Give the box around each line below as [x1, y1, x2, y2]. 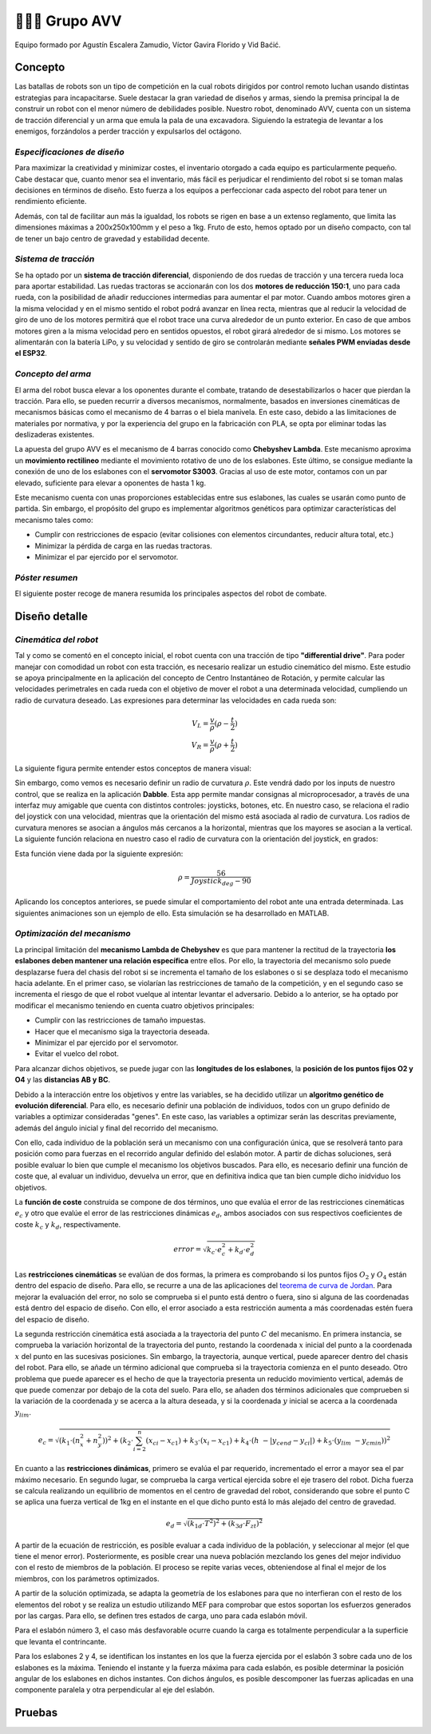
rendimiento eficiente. [14, 197, 87, 206]
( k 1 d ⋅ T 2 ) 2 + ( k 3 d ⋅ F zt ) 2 [187, 1517, 263, 1530]
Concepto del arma [14, 369, 92, 380]
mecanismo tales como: [14, 515, 93, 524]
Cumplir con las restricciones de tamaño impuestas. [34, 1015, 206, 1025]
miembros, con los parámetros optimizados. [14, 1573, 160, 1583]
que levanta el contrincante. [14, 1636, 107, 1646]
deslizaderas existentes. [14, 430, 95, 440]
